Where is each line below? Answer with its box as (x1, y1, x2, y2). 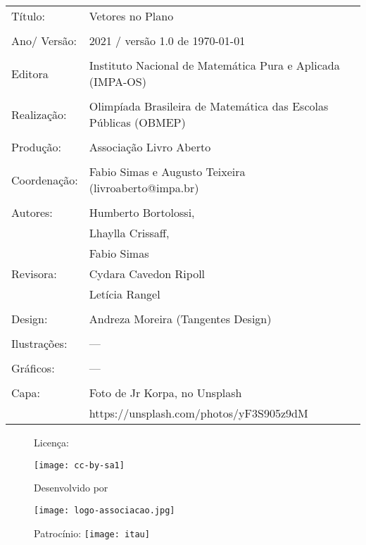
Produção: (11, 139, 61, 155)
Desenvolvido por (34, 480, 108, 495)
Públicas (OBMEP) (89, 114, 186, 130)
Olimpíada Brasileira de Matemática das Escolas (89, 98, 329, 114)
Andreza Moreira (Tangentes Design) (89, 311, 272, 327)
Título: (11, 8, 46, 24)
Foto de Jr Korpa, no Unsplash (89, 384, 242, 401)
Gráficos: (11, 360, 55, 376)
